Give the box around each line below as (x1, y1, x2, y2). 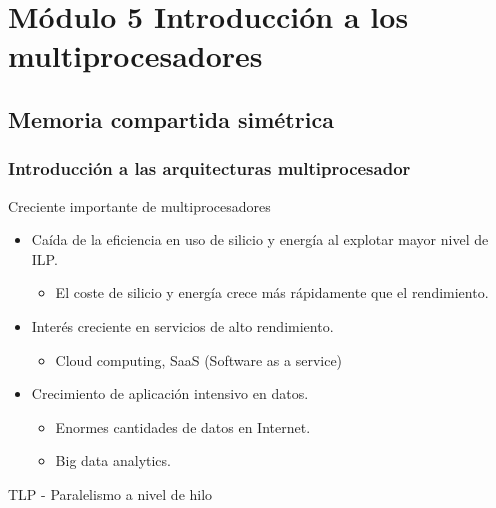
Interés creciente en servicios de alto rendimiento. (31, 315, 334, 336)
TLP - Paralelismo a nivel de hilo (8, 483, 213, 504)
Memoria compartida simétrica (8, 103, 334, 134)
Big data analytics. (55, 450, 171, 471)
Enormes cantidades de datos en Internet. (55, 416, 311, 437)
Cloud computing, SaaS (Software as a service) (55, 349, 343, 370)
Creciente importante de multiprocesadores (8, 195, 271, 216)
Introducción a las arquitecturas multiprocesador (8, 156, 411, 181)
